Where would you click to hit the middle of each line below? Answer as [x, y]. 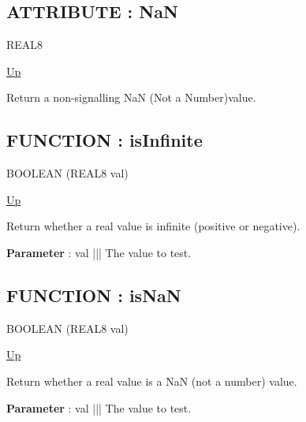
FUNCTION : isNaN [94, 295]
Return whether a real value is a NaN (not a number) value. [152, 381]
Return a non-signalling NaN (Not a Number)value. [131, 97]
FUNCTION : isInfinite [104, 140]
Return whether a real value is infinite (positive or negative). [153, 226]
